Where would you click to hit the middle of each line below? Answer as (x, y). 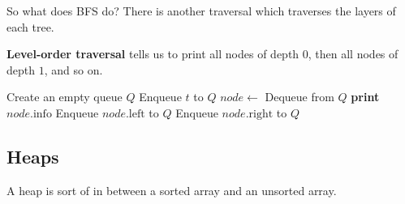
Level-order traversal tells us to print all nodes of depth (153, 54)
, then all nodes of (353, 54)
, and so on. (73, 69)
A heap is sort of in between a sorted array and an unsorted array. (172, 190)
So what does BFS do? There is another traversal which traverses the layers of (201, 11)
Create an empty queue (65, 97)
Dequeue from (299, 97)
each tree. (30, 26)
